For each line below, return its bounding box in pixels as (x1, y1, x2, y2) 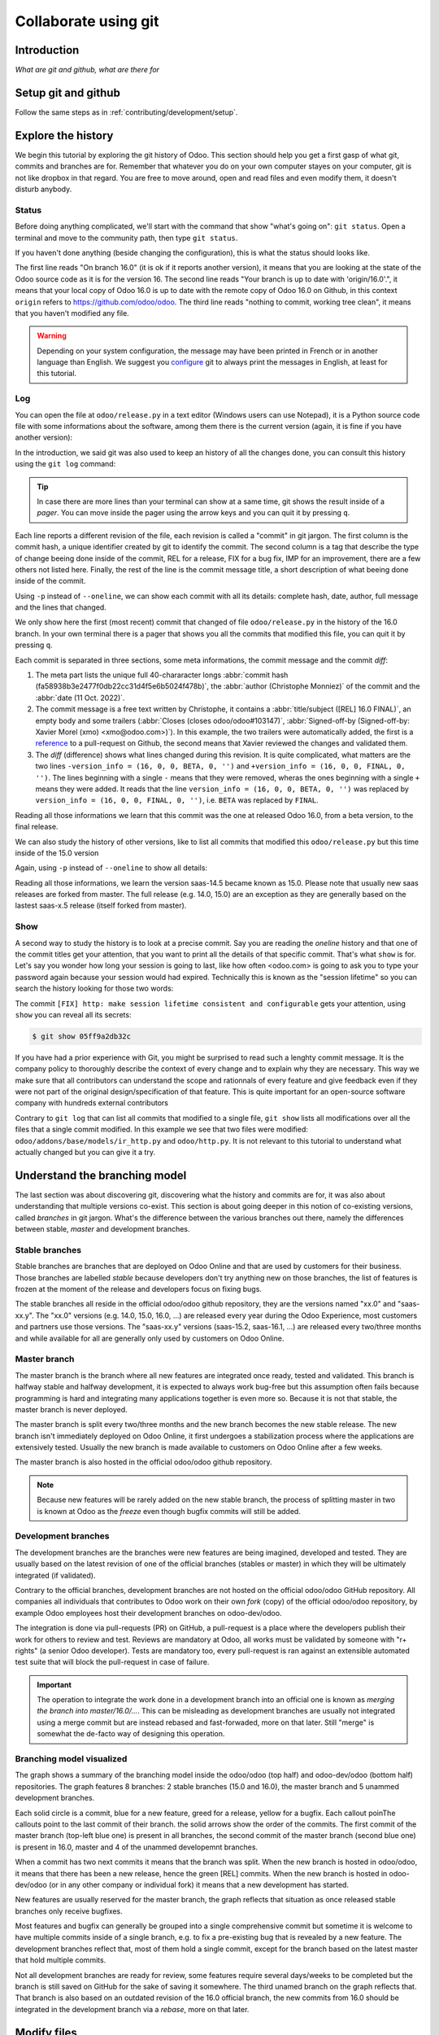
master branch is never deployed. (15, 1404, 128, 1414)
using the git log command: (15, 459, 116, 469)
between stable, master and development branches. (15, 1224, 190, 1234)
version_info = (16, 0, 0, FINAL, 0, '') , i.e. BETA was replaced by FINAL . (35, 795, 319, 805)
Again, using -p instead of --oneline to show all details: (15, 863, 207, 873)
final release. (15, 822, 59, 832)
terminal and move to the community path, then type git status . (15, 233, 238, 243)
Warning (37, 330, 67, 341)
